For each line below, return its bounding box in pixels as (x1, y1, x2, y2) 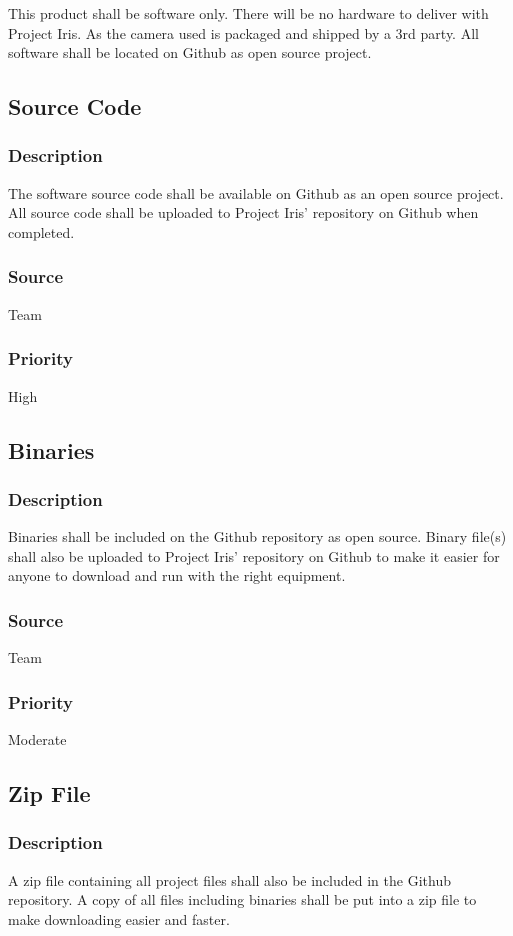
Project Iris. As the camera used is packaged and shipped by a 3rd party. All (8, 22, 479, 43)
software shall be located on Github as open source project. (8, 42, 372, 63)
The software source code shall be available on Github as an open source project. (8, 182, 504, 203)
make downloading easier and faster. (8, 908, 230, 929)
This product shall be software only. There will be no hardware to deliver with (8, 3, 489, 23)
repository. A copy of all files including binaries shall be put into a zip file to (8, 889, 477, 910)
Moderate (8, 729, 67, 749)
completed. (8, 221, 75, 242)
